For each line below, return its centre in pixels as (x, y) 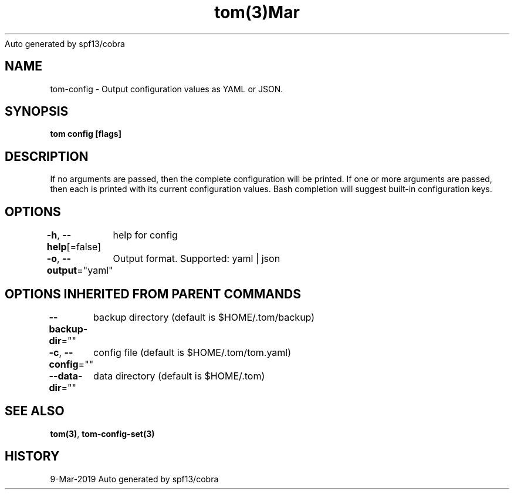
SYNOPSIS (37, 112)
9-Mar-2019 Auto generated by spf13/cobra (134, 479)
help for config (145, 235)
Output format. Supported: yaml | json (197, 259)
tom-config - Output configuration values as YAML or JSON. (167, 89)
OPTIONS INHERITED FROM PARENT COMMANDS (153, 294)
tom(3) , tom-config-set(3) (102, 433)
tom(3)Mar (257, 12)
